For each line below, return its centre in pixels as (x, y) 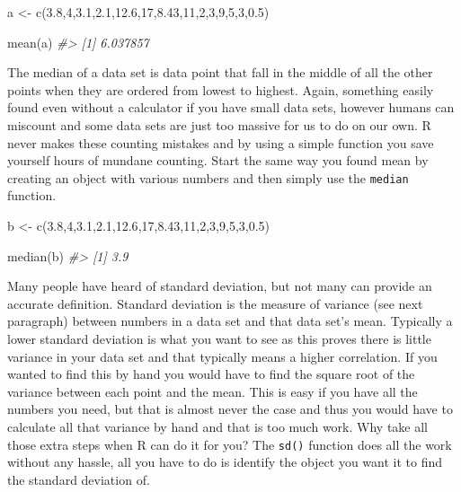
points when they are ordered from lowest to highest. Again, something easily (221, 89)
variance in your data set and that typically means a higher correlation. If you (222, 356)
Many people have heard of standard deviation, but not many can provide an (220, 286)
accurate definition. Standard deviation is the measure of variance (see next (215, 303)
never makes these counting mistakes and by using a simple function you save (221, 142)
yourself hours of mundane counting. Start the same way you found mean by (218, 160)
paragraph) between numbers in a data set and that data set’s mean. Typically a (230, 321)
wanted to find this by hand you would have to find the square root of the (211, 374)
